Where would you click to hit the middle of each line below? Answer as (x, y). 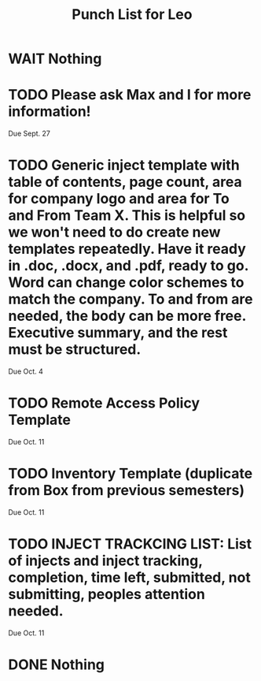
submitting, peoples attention (107, 595)
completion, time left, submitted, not (130, 578)
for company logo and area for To (119, 199)
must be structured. (75, 350)
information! (50, 112)
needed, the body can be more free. (127, 316)
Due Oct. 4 (26, 371)
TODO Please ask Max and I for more (130, 95)
